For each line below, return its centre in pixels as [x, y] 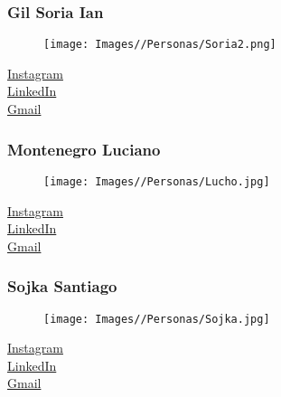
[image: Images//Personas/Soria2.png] [160, 45]
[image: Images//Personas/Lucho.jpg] [157, 181]
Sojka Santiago [62, 286]
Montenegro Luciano [84, 149]
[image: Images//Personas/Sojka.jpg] [157, 319]
